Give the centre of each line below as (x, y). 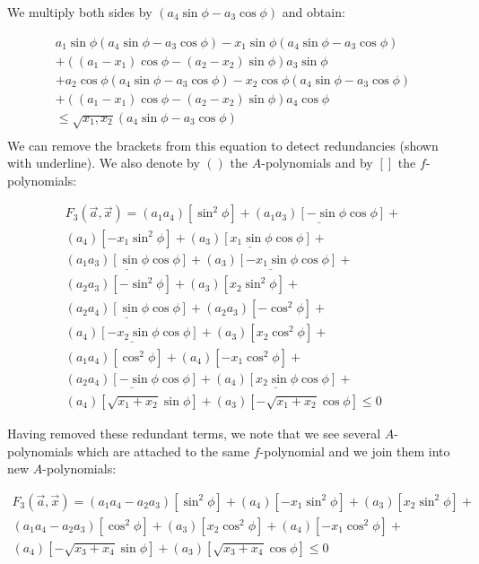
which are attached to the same (163, 451)
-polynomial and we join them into (355, 451)
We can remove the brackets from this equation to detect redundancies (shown (223, 145)
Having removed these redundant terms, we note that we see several (194, 433)
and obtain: (314, 12)
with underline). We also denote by (104, 163)
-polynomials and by (317, 163)
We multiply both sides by (80, 12)
